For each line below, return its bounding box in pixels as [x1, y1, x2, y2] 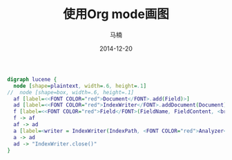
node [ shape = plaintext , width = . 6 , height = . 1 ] [13, 82, 147, 89]
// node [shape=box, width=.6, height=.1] [7, 89, 135, 96]
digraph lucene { [7, 75, 57, 83]
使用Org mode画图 [63, 6, 169, 22]
